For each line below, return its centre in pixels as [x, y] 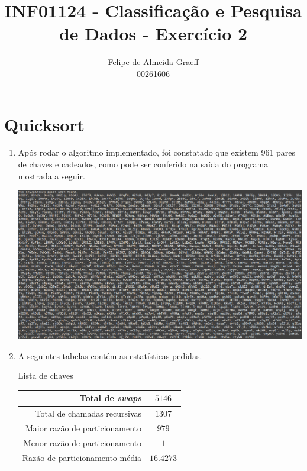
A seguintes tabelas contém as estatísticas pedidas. [110, 355]
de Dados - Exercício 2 [153, 33]
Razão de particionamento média [82, 457]
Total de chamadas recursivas [88, 413]
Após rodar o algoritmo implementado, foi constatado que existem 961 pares [157, 152]
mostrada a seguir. [51, 175]
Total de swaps [111, 398]
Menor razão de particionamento [83, 442]
